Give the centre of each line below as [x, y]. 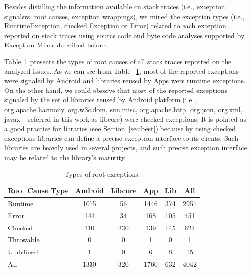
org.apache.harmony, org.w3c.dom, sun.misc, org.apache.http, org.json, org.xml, [124, 109]
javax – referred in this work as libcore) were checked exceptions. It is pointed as [125, 119]
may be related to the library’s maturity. [65, 157]
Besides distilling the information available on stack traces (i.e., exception [115, 6]
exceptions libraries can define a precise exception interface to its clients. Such [122, 138]
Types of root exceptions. [102, 173]
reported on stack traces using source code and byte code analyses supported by [125, 35]
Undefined [23, 252]
